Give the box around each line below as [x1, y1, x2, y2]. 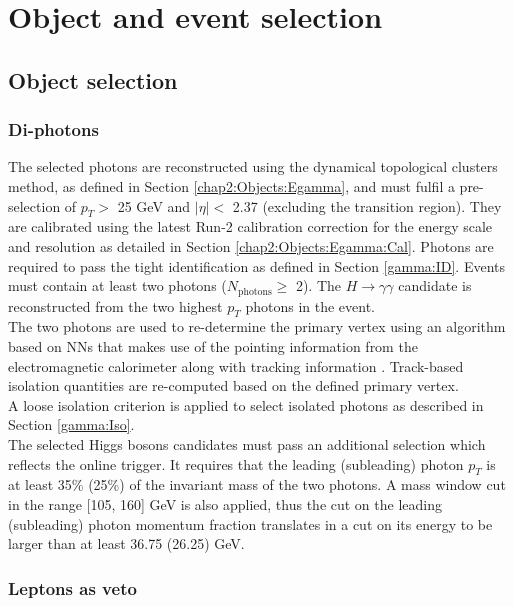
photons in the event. [245, 295, 376, 316]
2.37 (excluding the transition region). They [232, 195, 502, 216]
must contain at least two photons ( [8, 275, 227, 296]
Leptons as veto [8, 575, 137, 600]
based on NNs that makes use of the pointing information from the [8, 335, 418, 356]
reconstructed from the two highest [8, 295, 223, 316]
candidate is [398, 275, 472, 296]
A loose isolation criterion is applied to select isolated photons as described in [8, 394, 484, 415]
